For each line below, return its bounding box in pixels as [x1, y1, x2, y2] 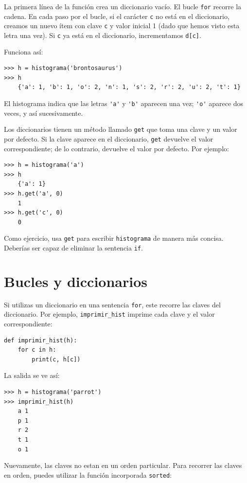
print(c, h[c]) [32, 356, 81, 363]
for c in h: [18, 346, 56, 354]
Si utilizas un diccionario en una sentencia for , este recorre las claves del [4, 299, 221, 309]
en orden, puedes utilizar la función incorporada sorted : [4, 469, 172, 480]
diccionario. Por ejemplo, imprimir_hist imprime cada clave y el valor [4, 309, 215, 319]
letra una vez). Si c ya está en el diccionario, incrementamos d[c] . [4, 30, 201, 40]
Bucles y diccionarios [4, 271, 147, 291]
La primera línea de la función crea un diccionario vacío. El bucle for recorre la [4, 1, 242, 11]
